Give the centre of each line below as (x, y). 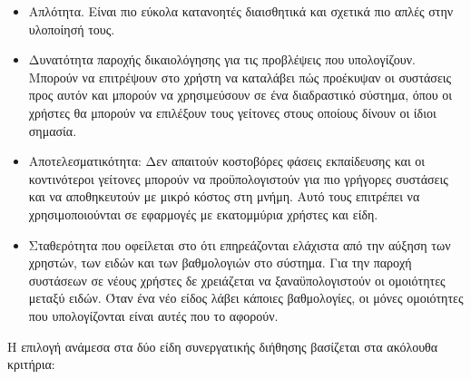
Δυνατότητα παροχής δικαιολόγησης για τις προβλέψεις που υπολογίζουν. (222, 59)
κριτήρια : (31, 364)
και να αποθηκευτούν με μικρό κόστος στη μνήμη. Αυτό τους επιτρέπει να (224, 196)
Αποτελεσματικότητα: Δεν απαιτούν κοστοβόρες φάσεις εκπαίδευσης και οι (227, 161)
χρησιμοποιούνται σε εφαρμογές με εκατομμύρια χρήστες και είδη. (203, 214)
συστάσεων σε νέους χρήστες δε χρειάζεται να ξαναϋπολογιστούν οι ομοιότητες (237, 280)
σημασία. (53, 130)
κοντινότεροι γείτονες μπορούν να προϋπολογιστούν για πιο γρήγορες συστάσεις (238, 178)
